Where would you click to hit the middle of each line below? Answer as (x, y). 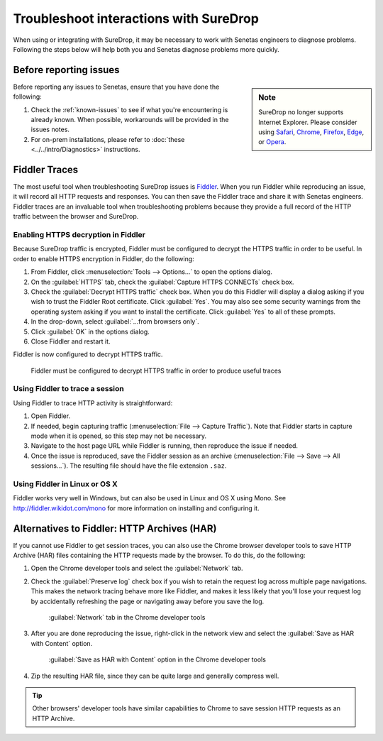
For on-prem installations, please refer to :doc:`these (108, 139)
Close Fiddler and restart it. (71, 341)
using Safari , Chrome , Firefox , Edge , (311, 132)
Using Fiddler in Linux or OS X (66, 484)
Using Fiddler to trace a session (68, 389)
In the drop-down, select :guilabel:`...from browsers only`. (115, 322)
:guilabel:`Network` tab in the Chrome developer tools (127, 617)
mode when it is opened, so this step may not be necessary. (119, 436)
